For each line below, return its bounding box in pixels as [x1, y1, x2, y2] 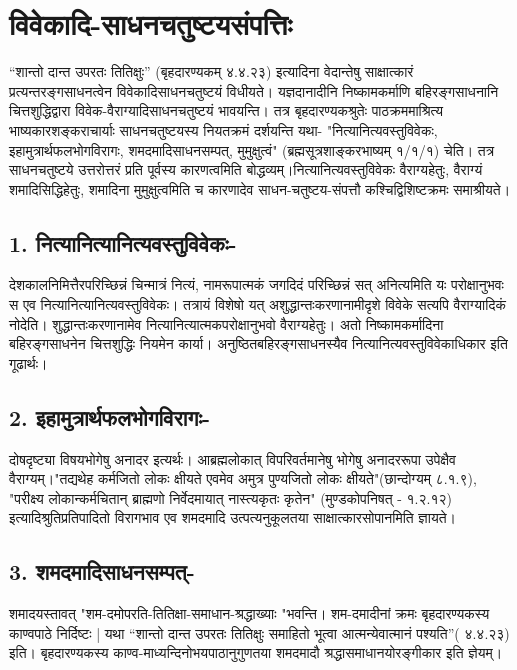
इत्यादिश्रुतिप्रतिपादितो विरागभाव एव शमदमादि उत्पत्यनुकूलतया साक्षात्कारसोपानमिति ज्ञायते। [9, 507, 457, 528]
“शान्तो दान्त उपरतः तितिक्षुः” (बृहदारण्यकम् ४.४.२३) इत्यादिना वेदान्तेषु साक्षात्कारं [9, 61, 414, 82]
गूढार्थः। [9, 352, 48, 373]
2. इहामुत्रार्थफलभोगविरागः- [9, 401, 211, 432]
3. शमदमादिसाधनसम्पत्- [9, 556, 195, 587]
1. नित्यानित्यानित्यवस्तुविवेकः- [9, 227, 237, 258]
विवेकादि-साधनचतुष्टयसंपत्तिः [9, 3, 293, 44]
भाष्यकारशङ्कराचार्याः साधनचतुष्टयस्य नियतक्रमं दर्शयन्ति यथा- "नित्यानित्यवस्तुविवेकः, [9, 119, 438, 140]
